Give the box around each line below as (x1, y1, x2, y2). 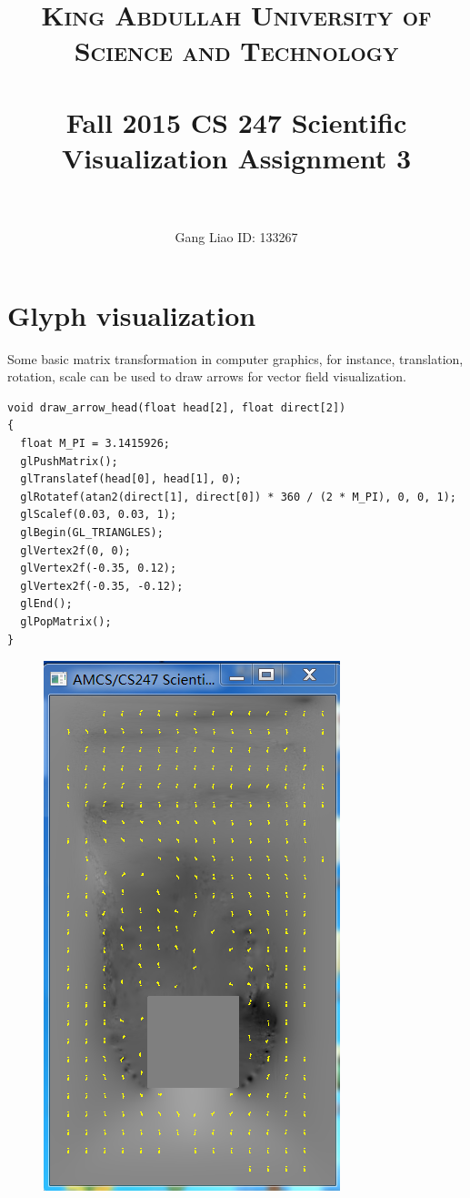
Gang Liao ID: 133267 (175, 228, 298, 247)
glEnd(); (20, 597, 73, 611)
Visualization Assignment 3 (61, 138, 412, 176)
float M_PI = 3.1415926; (20, 436, 170, 450)
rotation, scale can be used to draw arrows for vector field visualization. (7, 367, 406, 386)
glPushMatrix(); (20, 454, 118, 468)
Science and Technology (74, 32, 399, 69)
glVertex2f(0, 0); (20, 543, 132, 557)
